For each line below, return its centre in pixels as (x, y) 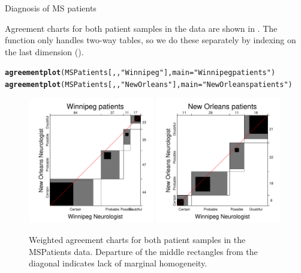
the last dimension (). (44, 51)
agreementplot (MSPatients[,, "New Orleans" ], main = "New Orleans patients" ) (149, 85)
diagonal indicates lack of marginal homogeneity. (118, 263)
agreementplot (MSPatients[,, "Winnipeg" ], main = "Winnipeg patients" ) (140, 73)
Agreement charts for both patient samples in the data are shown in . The (141, 28)
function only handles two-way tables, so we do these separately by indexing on (150, 40)
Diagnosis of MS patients (51, 8)
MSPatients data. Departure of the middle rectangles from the (143, 251)
